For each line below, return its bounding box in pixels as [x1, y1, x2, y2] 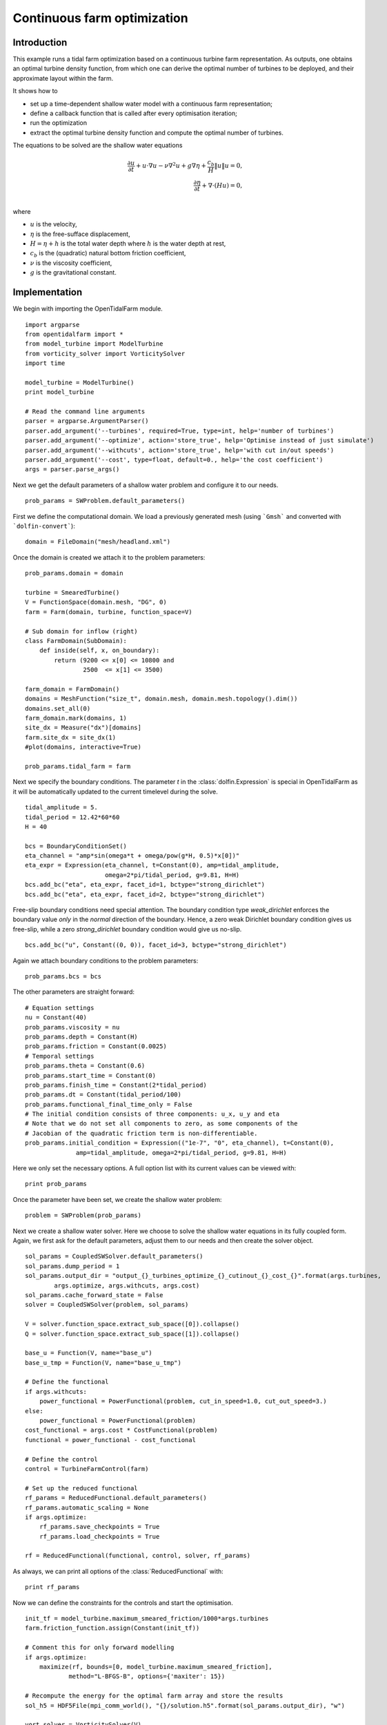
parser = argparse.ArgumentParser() [25, 417, 149, 425]
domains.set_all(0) [25, 704, 91, 712]
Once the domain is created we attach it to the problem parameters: [12, 553, 206, 562]
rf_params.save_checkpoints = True [39, 1523, 160, 1531]
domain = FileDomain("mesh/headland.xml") [25, 538, 171, 546]
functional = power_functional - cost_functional [25, 1436, 197, 1443]
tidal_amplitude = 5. [25, 804, 98, 811]
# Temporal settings [25, 1052, 95, 1060]
